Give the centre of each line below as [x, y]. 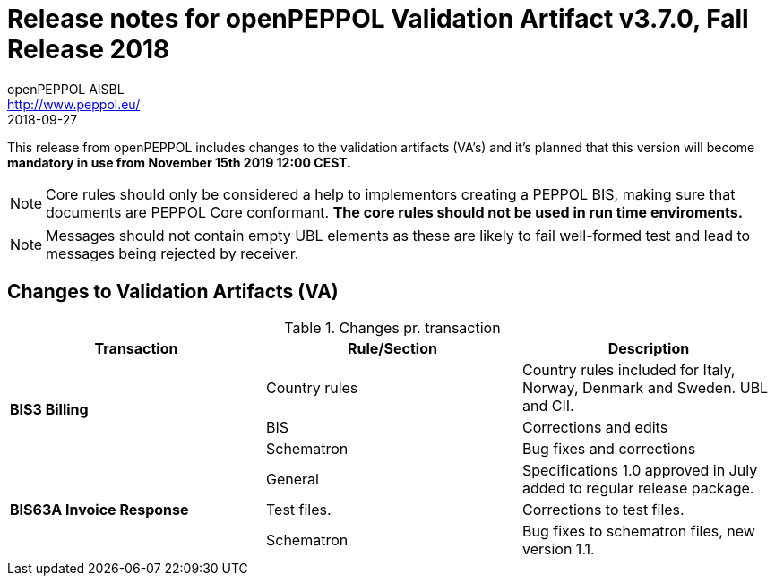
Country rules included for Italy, [629, 369]
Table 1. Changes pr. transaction [392, 327]
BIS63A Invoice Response [99, 509]
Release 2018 [89, 49]
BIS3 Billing [49, 409]
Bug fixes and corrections [609, 448]
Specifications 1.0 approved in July [640, 470]
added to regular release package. [638, 488]
